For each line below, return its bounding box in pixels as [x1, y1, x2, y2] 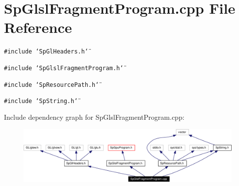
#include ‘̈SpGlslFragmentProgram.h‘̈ [4, 64, 124, 72]
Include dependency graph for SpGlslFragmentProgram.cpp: [4, 111, 185, 122]
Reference [4, 17, 72, 37]
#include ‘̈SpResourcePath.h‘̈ [4, 81, 99, 88]
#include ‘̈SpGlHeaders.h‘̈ [4, 48, 88, 55]
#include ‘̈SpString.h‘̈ [4, 98, 78, 105]
